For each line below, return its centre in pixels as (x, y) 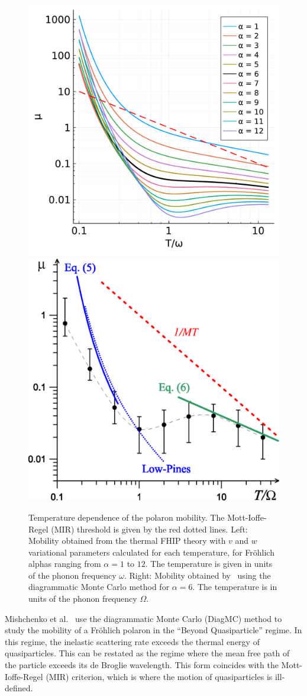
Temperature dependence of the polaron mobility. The (127, 517)
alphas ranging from (65, 564)
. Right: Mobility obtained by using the (198, 575)
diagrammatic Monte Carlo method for (99, 587)
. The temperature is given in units (209, 564)
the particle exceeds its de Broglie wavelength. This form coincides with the (142, 665)
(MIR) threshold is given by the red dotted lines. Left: (149, 529)
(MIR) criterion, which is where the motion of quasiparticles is (159, 676)
